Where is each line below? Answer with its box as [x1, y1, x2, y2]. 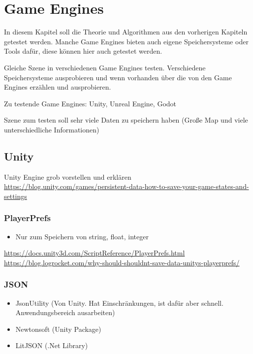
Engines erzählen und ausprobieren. [4, 82, 111, 92]
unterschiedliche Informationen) [4, 124, 99, 134]
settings [4, 191, 27, 201]
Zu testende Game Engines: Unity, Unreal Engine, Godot [4, 98, 177, 108]
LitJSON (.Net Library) [15, 340, 88, 351]
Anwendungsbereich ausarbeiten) [15, 307, 115, 318]
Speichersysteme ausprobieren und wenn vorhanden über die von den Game [4, 72, 232, 82]
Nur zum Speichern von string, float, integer [15, 231, 149, 241]
